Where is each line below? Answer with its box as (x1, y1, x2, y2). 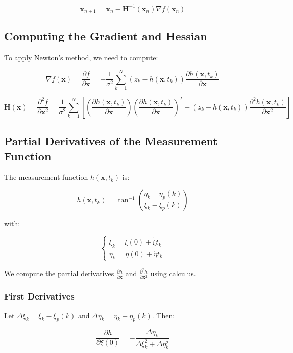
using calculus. (150, 268, 196, 279)
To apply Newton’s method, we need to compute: (4, 52, 158, 63)
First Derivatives (4, 290, 75, 303)
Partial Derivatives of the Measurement (4, 133, 218, 149)
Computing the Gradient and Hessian (4, 28, 207, 44)
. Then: (152, 310, 175, 320)
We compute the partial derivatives (4, 268, 114, 279)
